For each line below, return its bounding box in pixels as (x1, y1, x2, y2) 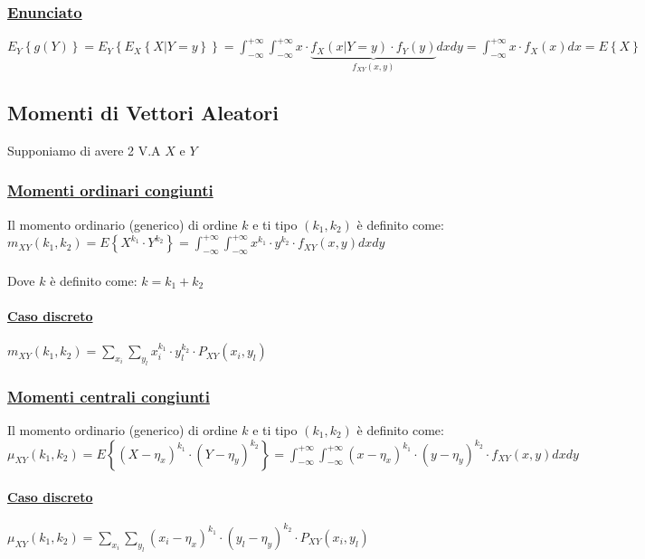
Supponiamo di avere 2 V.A (7, 140, 161, 159)
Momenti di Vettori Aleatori (7, 99, 279, 127)
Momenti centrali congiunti (7, 384, 210, 407)
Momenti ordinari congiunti (7, 179, 213, 202)
